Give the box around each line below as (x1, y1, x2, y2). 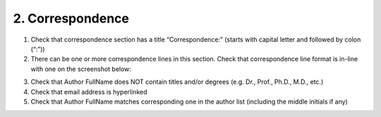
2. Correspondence (13, 11, 130, 26)
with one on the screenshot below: (30, 64, 132, 73)
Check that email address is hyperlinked (30, 87, 147, 96)
